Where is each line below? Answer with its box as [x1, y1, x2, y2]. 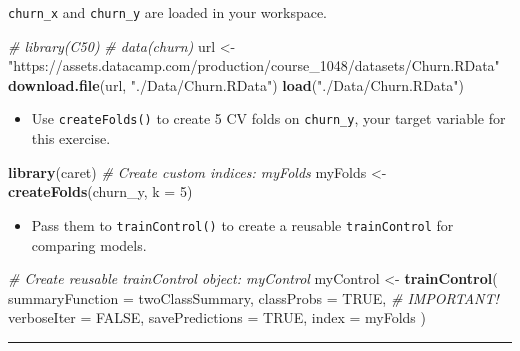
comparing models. [31, 234, 147, 255]
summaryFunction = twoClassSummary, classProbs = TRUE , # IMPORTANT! [8, 287, 499, 308]
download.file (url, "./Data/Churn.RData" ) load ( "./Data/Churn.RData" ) [8, 74, 464, 95]
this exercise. [31, 128, 111, 149]
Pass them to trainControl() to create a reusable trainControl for [31, 214, 454, 235]
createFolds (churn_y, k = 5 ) [8, 181, 193, 202]
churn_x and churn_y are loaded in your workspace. [8, 2, 328, 22]
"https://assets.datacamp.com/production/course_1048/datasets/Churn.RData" [8, 55, 500, 76]
